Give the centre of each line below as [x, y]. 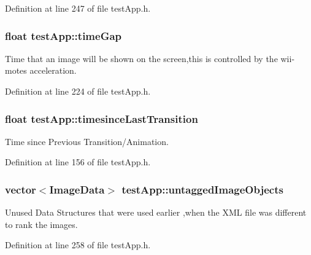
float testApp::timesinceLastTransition [102, 118]
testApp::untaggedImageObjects [202, 189]
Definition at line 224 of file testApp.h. [78, 91]
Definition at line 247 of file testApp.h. [78, 8]
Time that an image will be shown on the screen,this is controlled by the [141, 58]
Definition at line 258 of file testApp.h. [78, 245]
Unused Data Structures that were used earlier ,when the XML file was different [156, 212]
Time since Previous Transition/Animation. [87, 141]
